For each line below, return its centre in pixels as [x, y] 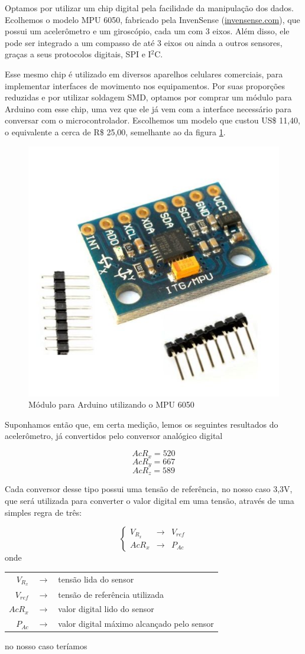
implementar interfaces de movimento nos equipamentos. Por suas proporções [145, 85]
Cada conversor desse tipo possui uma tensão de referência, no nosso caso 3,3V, [149, 489]
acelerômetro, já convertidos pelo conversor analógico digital [114, 436]
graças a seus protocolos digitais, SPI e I [78, 54]
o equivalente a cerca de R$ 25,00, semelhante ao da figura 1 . [115, 131]
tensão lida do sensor [96, 579]
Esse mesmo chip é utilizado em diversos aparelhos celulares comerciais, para [144, 74]
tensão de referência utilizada [111, 594]
